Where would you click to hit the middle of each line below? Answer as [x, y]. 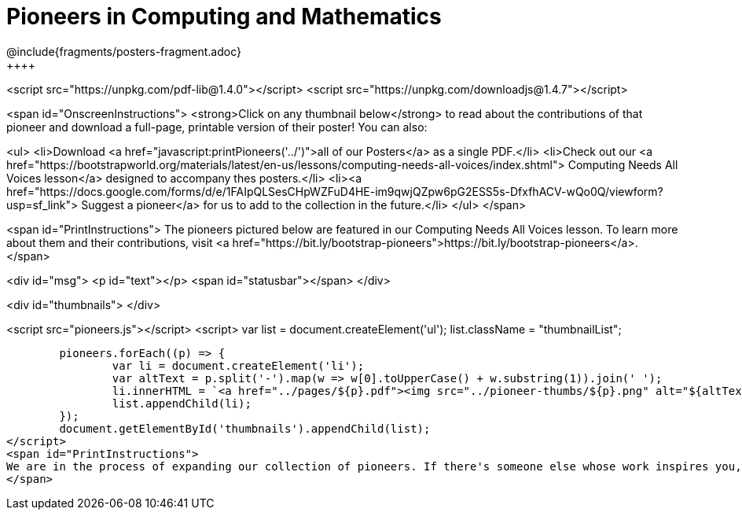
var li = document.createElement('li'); [238, 365]
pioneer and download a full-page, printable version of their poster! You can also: [217, 127]
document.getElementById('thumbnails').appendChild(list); [245, 428]
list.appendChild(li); [182, 403]
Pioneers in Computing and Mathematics [224, 17]
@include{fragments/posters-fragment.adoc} [124, 51]
